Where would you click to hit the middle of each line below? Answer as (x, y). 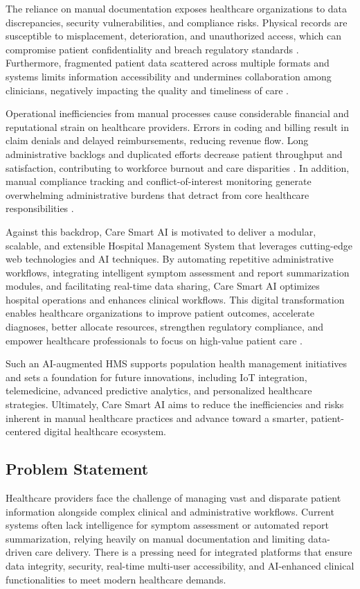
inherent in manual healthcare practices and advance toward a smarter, (157, 417)
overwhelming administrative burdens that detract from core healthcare (157, 194)
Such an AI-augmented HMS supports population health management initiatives (177, 363)
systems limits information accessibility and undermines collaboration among (169, 76)
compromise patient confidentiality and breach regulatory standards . (152, 49)
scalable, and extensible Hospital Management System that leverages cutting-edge (179, 245)
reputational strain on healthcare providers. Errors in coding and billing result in (178, 126)
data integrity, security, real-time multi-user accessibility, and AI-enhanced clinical (180, 565)
